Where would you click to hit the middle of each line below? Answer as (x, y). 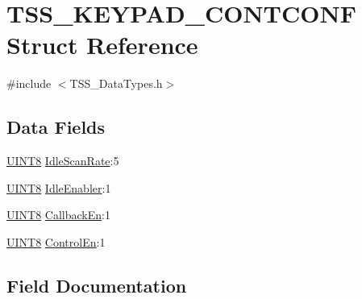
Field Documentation (97, 285)
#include (29, 83)
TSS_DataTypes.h (116, 83)
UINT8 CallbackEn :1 (58, 215)
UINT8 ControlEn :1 (56, 241)
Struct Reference (102, 45)
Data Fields (56, 127)
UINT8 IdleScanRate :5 (63, 161)
